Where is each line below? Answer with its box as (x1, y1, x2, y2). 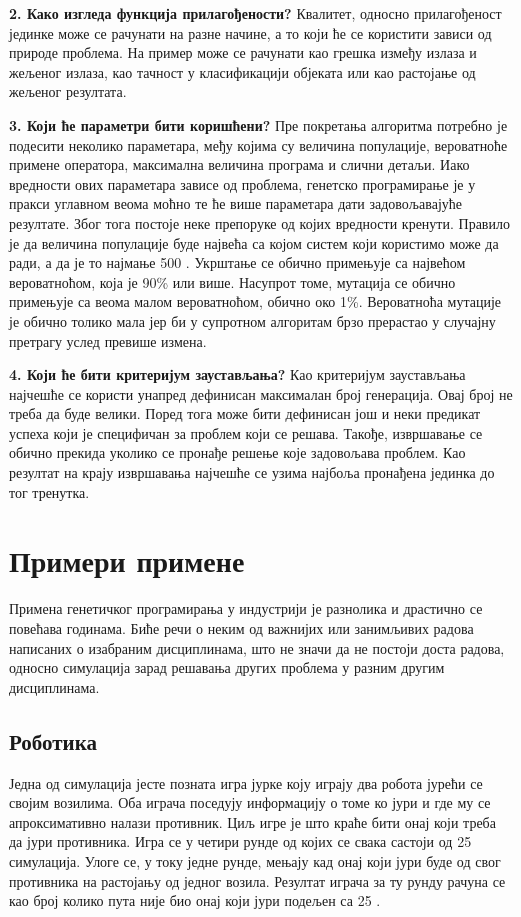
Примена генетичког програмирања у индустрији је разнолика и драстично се (9, 598, 483, 619)
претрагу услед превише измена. (9, 330, 207, 351)
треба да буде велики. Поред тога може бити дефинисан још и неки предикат (9, 403, 481, 424)
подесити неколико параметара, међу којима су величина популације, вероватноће (9, 134, 508, 155)
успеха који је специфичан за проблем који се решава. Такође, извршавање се (9, 422, 483, 443)
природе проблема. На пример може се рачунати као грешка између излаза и (9, 42, 477, 63)
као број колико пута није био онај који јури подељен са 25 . (9, 890, 381, 911)
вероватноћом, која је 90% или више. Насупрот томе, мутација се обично (9, 271, 456, 292)
